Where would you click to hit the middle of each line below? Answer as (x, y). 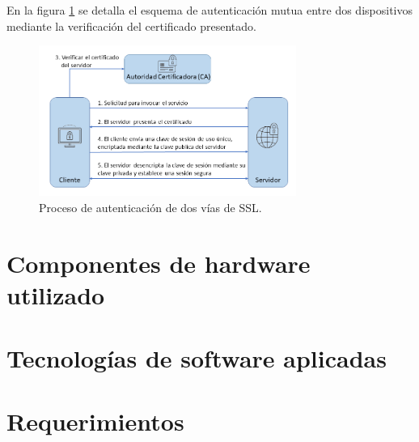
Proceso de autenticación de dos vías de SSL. (150, 207)
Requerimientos (95, 421)
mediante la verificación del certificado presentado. (131, 25)
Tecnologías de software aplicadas (197, 358)
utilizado (56, 294)
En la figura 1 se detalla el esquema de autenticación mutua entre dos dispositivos (209, 10)
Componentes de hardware (159, 263)
